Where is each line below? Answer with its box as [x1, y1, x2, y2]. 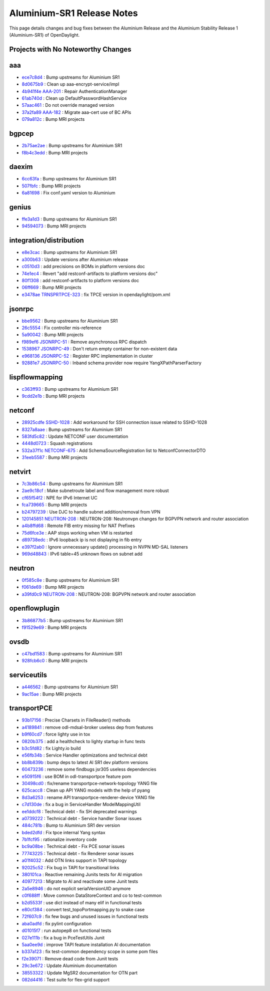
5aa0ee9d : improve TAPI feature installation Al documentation [21, 941, 151, 947]
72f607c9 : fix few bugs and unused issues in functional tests [21, 913, 148, 919]
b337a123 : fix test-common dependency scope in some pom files [21, 948, 158, 954]
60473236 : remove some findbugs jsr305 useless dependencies [21, 767, 156, 773]
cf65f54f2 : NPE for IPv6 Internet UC [21, 494, 97, 501]
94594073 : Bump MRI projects [21, 223, 86, 229]
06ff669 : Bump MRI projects [21, 285, 82, 291]
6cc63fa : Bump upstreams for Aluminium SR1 [21, 176, 116, 182]
